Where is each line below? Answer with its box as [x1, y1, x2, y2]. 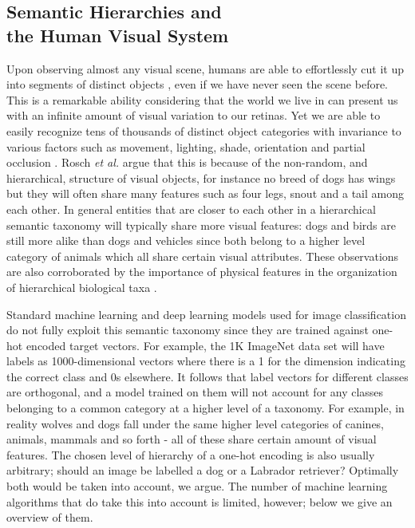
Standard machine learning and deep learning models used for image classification [6, 305, 406, 322]
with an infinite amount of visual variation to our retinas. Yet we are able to [6, 107, 381, 124]
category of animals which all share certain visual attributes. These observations [6, 247, 399, 264]
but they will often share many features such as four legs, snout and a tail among [6, 185, 404, 202]
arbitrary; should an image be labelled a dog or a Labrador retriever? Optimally [6, 462, 399, 479]
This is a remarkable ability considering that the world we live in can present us [6, 91, 398, 108]
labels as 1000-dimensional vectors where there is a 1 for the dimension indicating [6, 353, 405, 369]
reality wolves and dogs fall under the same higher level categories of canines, [6, 415, 385, 431]
